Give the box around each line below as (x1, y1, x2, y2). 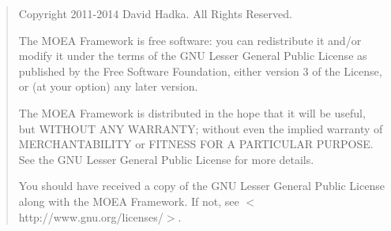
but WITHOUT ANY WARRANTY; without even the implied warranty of (18, 120, 383, 136)
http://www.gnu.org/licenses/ (18, 208, 164, 225)
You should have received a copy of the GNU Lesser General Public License (18, 177, 385, 194)
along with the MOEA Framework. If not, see (18, 192, 239, 209)
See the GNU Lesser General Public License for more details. (18, 151, 314, 167)
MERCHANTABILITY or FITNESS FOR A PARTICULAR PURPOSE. (18, 136, 374, 152)
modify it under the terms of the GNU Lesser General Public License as (18, 47, 367, 64)
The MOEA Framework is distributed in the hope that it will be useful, (18, 104, 366, 121)
